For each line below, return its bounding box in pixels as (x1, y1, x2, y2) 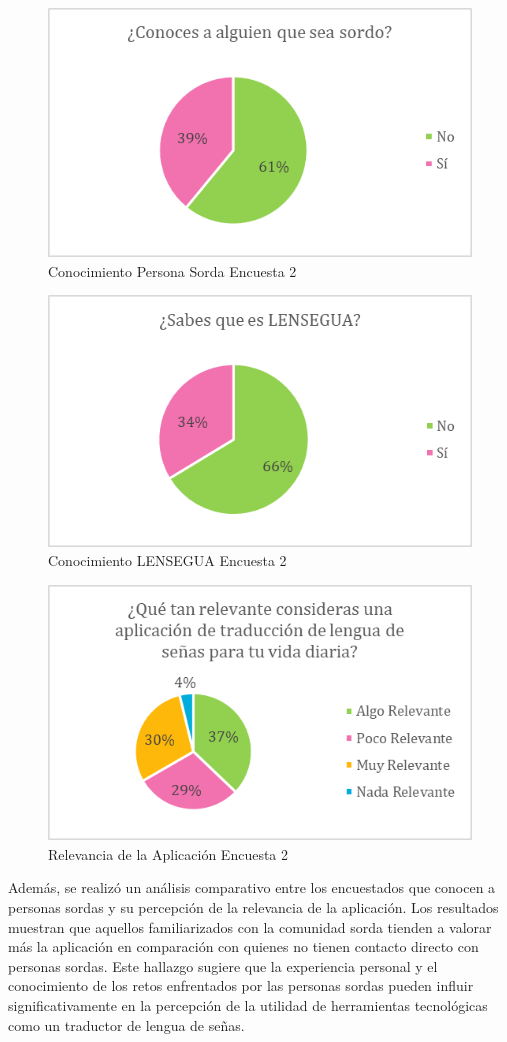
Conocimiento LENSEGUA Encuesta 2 (48, 550, 287, 571)
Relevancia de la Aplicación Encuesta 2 (48, 843, 289, 864)
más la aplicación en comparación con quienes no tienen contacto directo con (8, 936, 479, 957)
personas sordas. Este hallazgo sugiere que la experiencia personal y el (8, 955, 438, 976)
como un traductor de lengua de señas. (8, 1014, 245, 1035)
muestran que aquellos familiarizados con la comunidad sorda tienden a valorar (8, 916, 492, 937)
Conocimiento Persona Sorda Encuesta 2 (48, 260, 297, 281)
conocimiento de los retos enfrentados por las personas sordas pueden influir (8, 975, 474, 996)
